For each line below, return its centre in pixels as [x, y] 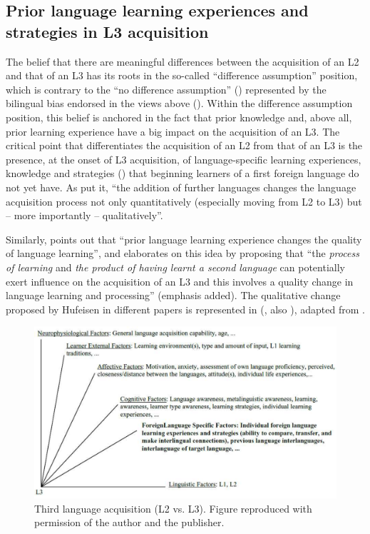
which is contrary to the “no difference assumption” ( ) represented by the [166, 89]
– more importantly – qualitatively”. [84, 215]
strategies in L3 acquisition [107, 31]
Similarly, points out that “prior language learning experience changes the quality [184, 239]
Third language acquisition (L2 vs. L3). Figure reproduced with [173, 508]
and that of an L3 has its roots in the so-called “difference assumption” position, [182, 75]
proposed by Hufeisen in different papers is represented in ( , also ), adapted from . [185, 309]
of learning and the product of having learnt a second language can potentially [175, 267]
